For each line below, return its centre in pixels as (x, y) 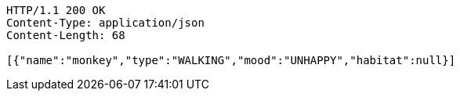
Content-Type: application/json (105, 23)
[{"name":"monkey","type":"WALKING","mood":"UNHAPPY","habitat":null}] (231, 60)
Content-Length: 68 (66, 35)
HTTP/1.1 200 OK (56, 10)
